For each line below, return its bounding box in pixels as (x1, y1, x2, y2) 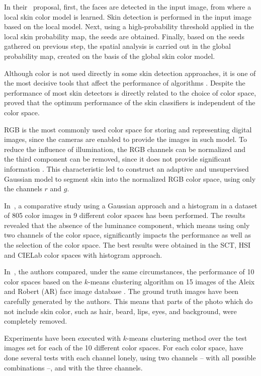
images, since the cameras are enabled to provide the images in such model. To (4, 134, 247, 144)
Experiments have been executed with (4, 332, 121, 343)
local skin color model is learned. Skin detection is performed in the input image (4, 11, 251, 22)
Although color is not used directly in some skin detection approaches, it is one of (4, 67, 256, 78)
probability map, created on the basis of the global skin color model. (4, 50, 215, 61)
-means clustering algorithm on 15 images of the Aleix (88, 276, 255, 286)
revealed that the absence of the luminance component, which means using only (4, 219, 250, 230)
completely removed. (4, 316, 67, 326)
